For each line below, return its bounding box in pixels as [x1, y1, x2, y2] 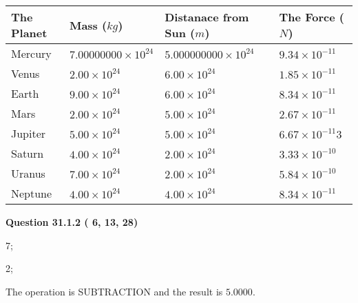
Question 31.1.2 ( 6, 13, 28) [6, 215, 138, 229]
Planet [11, 25, 48, 41]
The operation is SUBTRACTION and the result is [6, 284, 223, 298]
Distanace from [165, 9, 249, 25]
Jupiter [11, 125, 46, 141]
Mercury [11, 45, 52, 61]
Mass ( [69, 17, 107, 33]
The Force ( [279, 9, 344, 25]
